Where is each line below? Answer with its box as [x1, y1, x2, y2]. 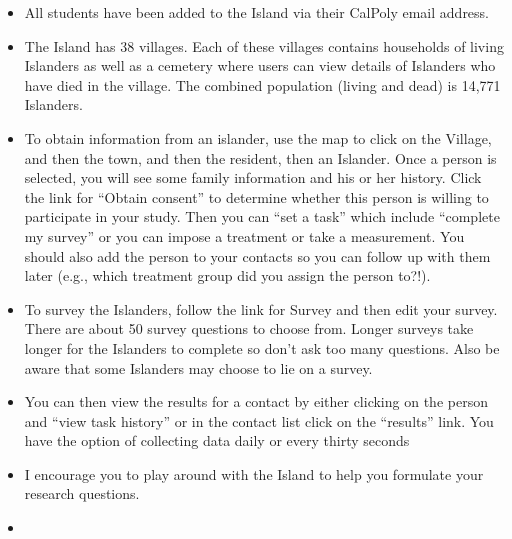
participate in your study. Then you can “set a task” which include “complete [24, 206, 500, 227]
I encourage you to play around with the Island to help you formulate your [24, 463, 484, 484]
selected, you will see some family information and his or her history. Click [24, 167, 482, 188]
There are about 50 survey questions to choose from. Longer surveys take [24, 318, 474, 339]
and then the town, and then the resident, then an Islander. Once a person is [24, 147, 497, 168]
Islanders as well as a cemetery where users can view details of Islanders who [24, 55, 496, 76]
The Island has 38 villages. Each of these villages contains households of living [24, 35, 504, 56]
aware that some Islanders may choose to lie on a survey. [24, 357, 373, 378]
